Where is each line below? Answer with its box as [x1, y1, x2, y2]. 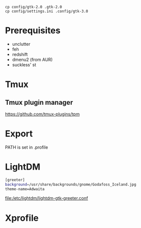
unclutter [12, 41, 31, 47]
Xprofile [5, 212, 39, 224]
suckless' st [12, 61, 37, 68]
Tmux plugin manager [5, 98, 73, 107]
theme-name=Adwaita [5, 187, 45, 191]
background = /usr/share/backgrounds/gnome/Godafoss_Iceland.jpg [5, 182, 137, 187]
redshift [12, 51, 28, 57]
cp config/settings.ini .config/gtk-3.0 [5, 9, 89, 14]
